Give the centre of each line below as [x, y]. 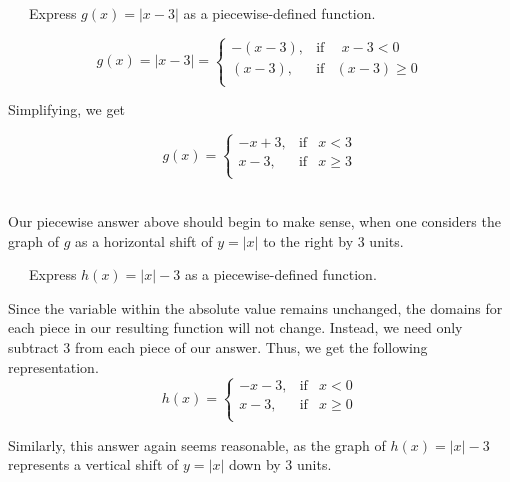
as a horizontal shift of [144, 240]
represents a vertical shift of [93, 464]
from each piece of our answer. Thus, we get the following [251, 346]
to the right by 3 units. [333, 240]
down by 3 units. [280, 464]
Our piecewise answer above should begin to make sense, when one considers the [254, 220]
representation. [53, 366]
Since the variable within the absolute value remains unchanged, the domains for [255, 307]
